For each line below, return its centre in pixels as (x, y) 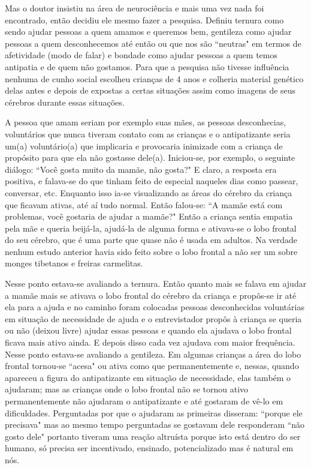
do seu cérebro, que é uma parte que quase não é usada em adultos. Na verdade (151, 240)
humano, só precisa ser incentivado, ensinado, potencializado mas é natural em (149, 448)
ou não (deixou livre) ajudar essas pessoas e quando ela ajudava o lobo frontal (148, 330)
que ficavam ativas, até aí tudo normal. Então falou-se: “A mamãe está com (144, 204)
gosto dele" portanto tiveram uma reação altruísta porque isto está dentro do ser (153, 436)
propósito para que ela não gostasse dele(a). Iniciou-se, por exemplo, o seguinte (150, 157)
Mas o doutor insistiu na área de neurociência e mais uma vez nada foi (135, 8)
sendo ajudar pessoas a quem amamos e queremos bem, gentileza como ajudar (148, 31)
